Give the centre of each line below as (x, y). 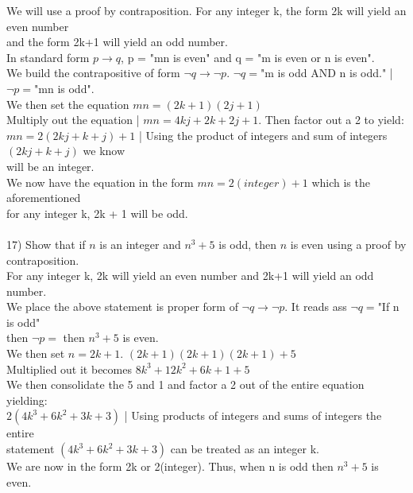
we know (104, 151)
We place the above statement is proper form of (122, 307)
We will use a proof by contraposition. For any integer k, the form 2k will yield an (206, 10)
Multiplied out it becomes (69, 369)
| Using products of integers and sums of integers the (253, 415)
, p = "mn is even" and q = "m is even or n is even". (248, 57)
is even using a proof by (348, 244)
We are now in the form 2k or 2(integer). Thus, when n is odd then (170, 466)
